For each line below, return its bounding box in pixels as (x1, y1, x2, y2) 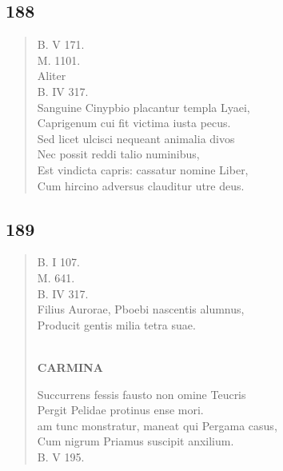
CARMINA (37, 358, 103, 375)
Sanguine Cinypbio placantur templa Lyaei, (37, 98, 250, 115)
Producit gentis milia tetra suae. (37, 316, 196, 333)
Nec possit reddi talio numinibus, (37, 146, 200, 162)
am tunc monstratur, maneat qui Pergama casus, (37, 417, 277, 433)
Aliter (37, 67, 66, 84)
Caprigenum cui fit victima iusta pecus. (37, 114, 231, 131)
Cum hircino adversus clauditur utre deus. (37, 177, 245, 194)
